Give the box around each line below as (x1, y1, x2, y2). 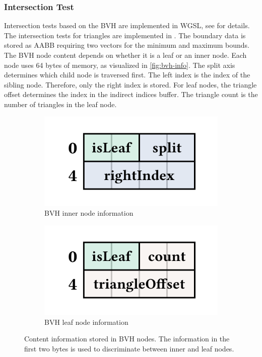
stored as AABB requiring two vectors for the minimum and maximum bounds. (4, 40, 249, 50)
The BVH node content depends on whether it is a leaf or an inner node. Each (4, 50, 247, 60)
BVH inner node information (44, 208, 134, 218)
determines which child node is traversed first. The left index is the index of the (4, 69, 250, 80)
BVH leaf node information (44, 316, 128, 327)
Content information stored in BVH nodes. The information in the (24, 333, 230, 344)
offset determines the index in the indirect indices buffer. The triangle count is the (4, 89, 258, 100)
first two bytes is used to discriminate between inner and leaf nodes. (24, 343, 234, 353)
